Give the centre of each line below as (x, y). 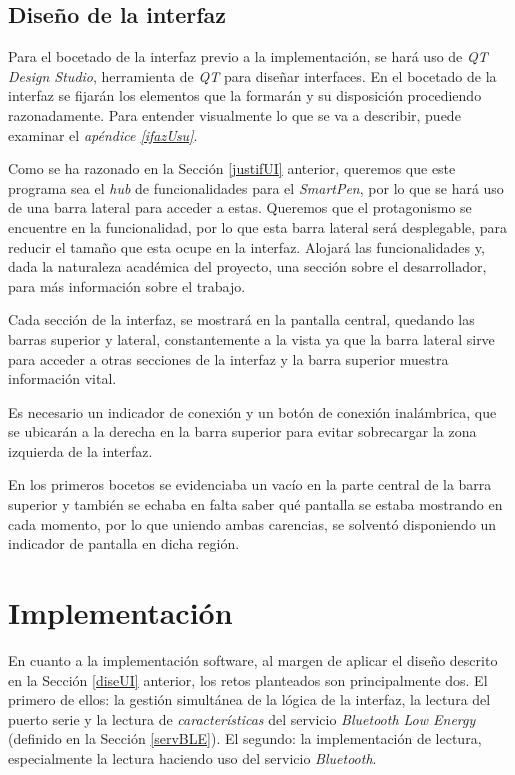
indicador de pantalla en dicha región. (124, 543)
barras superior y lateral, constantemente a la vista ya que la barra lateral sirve (251, 338)
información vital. (62, 378)
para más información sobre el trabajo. (127, 285)
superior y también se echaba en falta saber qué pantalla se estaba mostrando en (255, 504)
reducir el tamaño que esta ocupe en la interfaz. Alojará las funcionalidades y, (246, 246)
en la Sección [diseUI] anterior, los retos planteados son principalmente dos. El (248, 679)
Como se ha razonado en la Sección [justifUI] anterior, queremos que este (232, 168)
